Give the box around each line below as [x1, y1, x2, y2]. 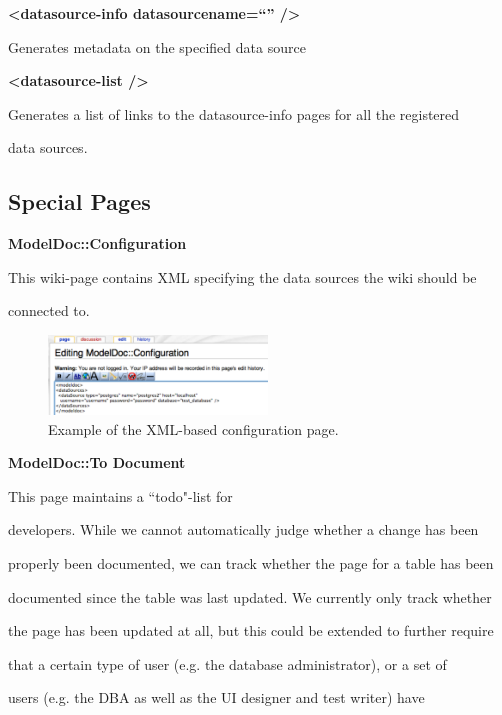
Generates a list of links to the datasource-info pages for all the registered [8, 103, 460, 124]
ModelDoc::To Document [8, 452, 186, 473]
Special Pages [8, 186, 151, 217]
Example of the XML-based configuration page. [48, 418, 339, 439]
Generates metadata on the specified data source [8, 36, 306, 57]
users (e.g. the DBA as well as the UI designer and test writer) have [8, 687, 425, 708]
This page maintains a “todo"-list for [8, 485, 233, 506]
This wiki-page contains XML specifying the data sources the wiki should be [8, 266, 477, 287]
